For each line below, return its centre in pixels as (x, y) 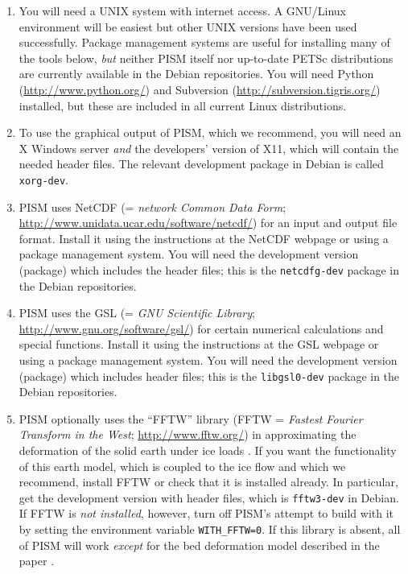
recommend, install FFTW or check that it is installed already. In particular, (208, 482)
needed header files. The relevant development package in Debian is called (201, 164)
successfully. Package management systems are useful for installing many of (204, 42)
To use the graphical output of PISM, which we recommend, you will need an (210, 132)
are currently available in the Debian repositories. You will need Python (196, 74)
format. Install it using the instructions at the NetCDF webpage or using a (204, 238)
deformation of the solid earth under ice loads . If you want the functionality (208, 450)
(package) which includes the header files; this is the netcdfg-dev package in (209, 269)
